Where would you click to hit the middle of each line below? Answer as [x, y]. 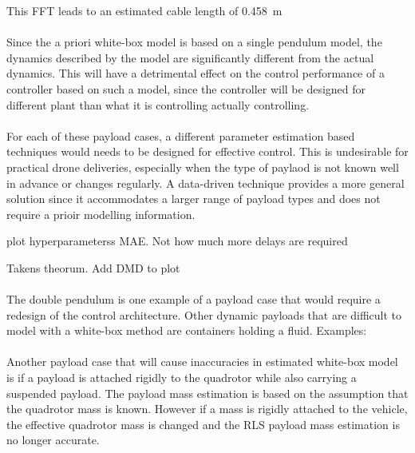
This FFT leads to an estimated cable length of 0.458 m [144, 10]
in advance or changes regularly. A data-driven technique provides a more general [206, 183]
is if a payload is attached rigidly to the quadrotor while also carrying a [182, 377]
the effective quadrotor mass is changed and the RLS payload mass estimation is [203, 424]
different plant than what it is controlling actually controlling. [158, 104]
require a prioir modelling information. [101, 214]
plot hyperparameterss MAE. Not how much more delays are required [177, 241]
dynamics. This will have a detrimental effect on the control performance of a [196, 73]
